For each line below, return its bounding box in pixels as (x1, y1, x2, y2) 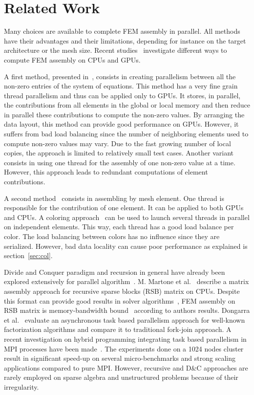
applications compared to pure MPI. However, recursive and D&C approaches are (4, 362, 248, 373)
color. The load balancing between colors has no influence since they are (4, 231, 220, 241)
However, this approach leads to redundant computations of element (4, 167, 208, 177)
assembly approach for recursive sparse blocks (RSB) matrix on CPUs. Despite (4, 285, 240, 296)
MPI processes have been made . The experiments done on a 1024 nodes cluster (4, 343, 244, 353)
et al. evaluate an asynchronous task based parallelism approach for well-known (4, 314, 245, 325)
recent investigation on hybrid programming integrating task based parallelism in (4, 333, 247, 344)
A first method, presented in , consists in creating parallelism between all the (4, 71, 236, 81)
